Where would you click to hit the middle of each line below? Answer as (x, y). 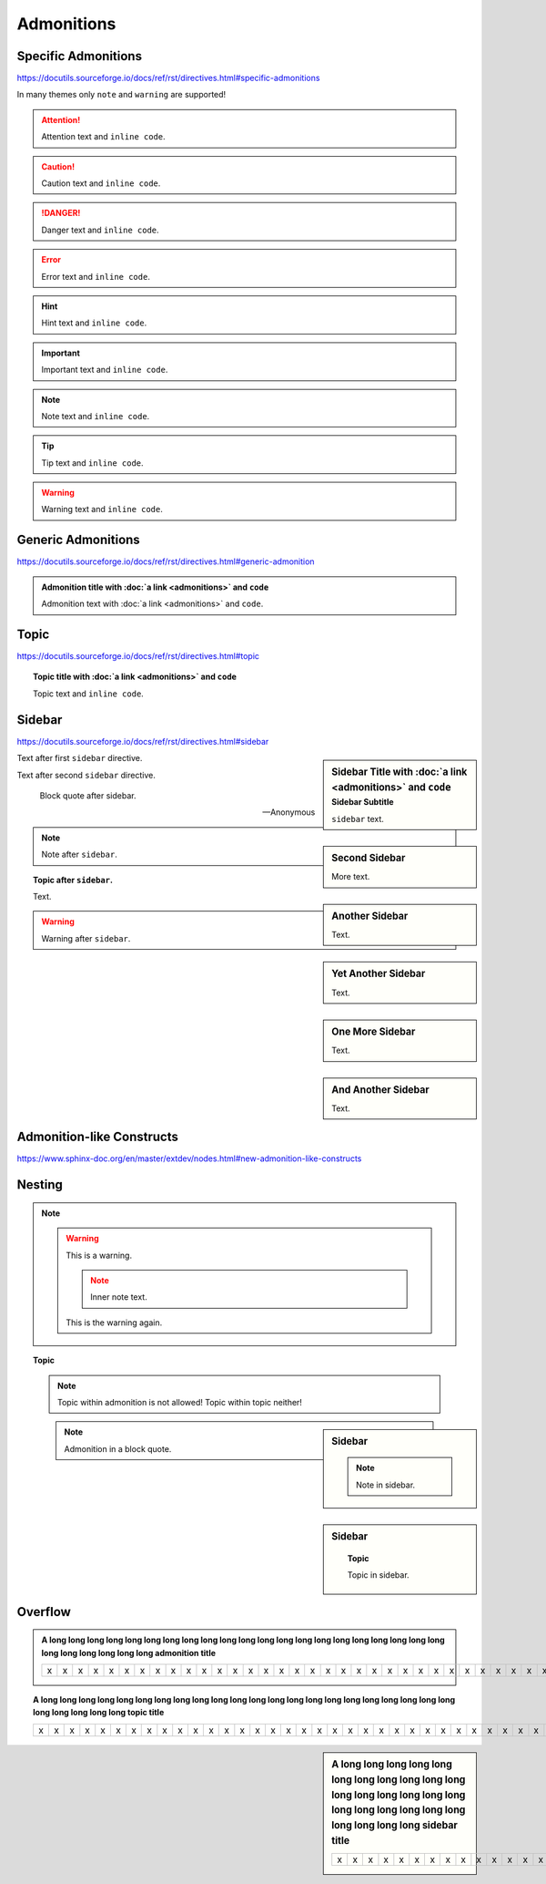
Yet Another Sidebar (379, 973)
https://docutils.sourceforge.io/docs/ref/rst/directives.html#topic (138, 656)
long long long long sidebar (395, 1826)
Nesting (40, 1185)
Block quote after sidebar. (88, 795)
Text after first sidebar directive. (80, 758)
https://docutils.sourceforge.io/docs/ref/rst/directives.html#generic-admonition (166, 561)
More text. (351, 877)
